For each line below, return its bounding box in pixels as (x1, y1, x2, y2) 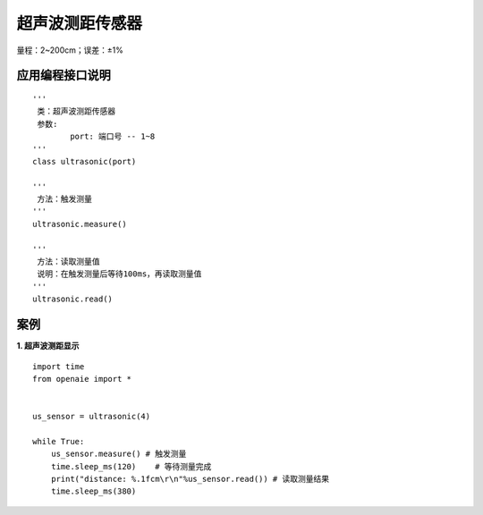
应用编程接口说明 (16, 68, 111, 83)
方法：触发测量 (37, 194, 93, 205)
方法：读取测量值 (37, 257, 100, 267)
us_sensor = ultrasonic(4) (32, 411, 151, 422)
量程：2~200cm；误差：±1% (16, 45, 124, 55)
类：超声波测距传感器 (37, 106, 116, 116)
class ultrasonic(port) (32, 156, 137, 166)
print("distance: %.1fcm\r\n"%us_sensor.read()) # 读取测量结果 (50, 474, 330, 485)
